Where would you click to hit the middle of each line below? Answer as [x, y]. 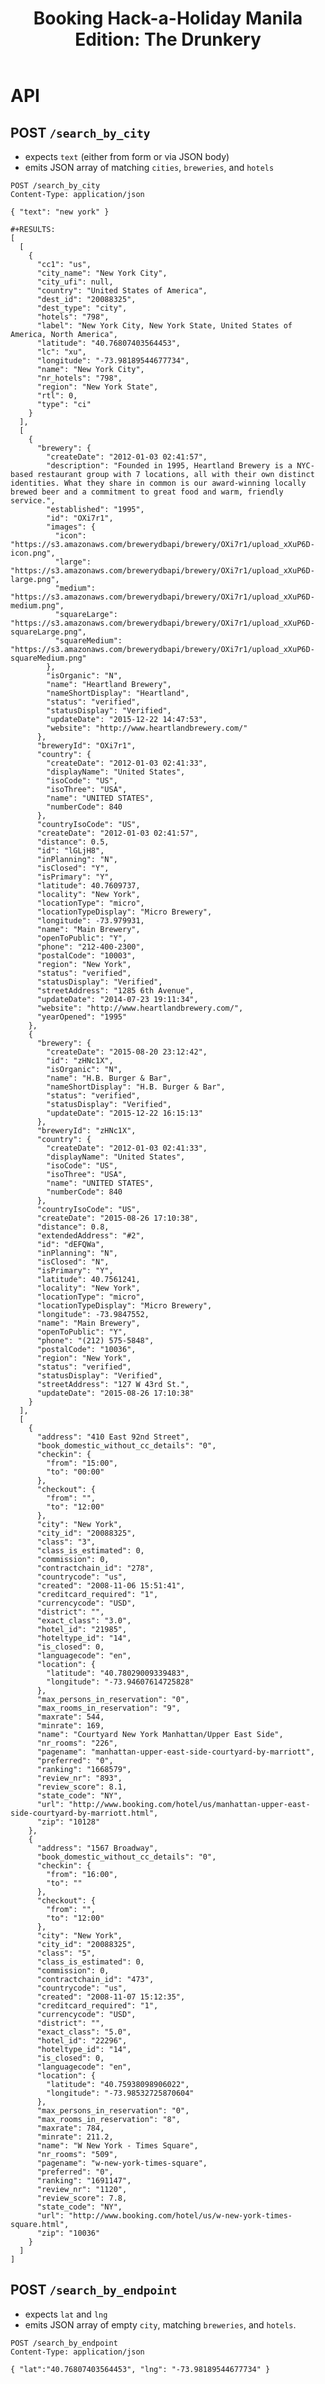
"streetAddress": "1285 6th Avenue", [115, 991]
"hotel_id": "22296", [82, 2041]
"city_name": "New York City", [102, 273]
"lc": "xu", [61, 352]
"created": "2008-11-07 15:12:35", [111, 1997]
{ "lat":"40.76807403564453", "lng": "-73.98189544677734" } [140, 2369]
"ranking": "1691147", [84, 2181]
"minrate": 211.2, [75, 2137]
